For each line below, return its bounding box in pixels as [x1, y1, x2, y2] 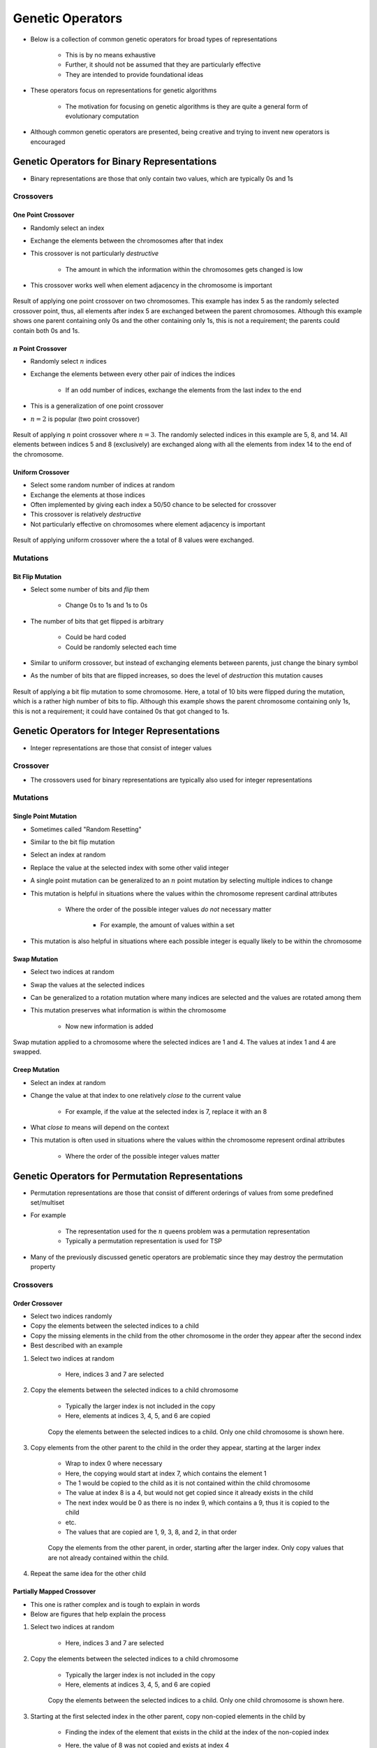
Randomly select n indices [30, 357, 108, 366]
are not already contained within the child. [47, 1553, 169, 1562]
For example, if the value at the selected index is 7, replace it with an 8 [65, 1107, 267, 1115]
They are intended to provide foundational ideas [65, 70, 204, 78]
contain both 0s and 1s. [13, 326, 80, 335]
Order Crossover [13, 1299, 63, 1308]
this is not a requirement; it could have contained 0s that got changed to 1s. [13, 707, 230, 715]
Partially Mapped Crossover [13, 1587, 96, 1596]
